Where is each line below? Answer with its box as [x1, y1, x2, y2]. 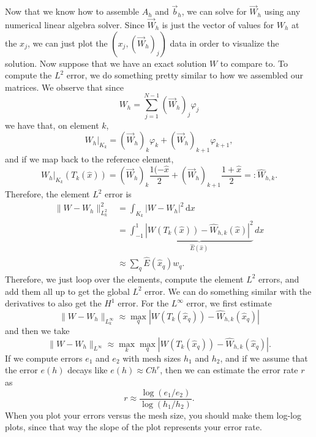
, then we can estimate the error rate [160, 363, 298, 376]
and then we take [5, 324, 70, 336]
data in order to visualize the [170, 36, 279, 49]
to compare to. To [220, 56, 288, 69]
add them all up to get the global [5, 284, 130, 297]
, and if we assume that [220, 351, 308, 364]
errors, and [258, 272, 299, 285]
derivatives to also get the [5, 297, 102, 310]
